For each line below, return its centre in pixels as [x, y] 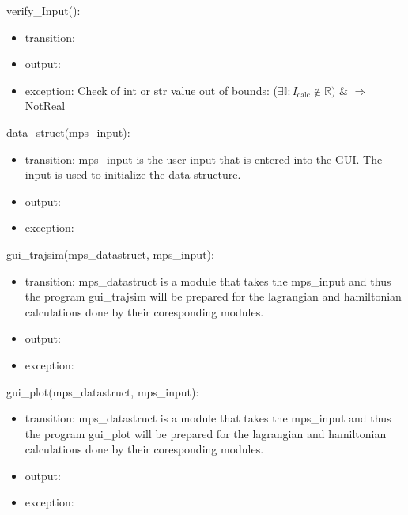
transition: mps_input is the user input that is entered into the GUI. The [204, 159]
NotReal [45, 106]
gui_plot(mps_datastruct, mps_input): [103, 391]
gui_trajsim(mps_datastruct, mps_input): [110, 254]
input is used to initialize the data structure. [133, 174]
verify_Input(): [43, 10]
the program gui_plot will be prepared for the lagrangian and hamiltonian [206, 433]
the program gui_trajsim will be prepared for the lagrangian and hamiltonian [213, 296]
